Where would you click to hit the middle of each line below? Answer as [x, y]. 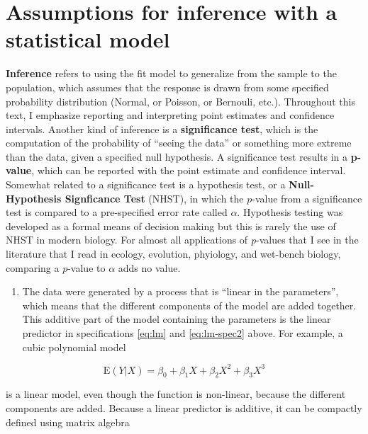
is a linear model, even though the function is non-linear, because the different [176, 394]
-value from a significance [307, 198]
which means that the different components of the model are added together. [189, 305]
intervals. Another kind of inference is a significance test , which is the [162, 129]
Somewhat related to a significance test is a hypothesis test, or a [146, 184]
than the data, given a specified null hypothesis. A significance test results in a [177, 156]
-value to [87, 267]
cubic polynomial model [74, 347]
